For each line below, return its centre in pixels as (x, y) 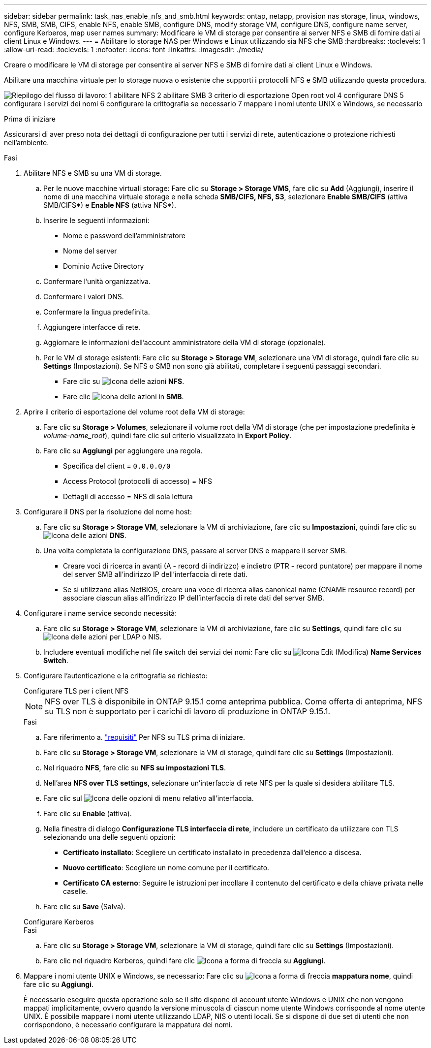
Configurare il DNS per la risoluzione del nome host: (108, 512)
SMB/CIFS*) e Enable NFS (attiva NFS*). (110, 205)
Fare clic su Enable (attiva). (88, 813)
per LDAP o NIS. (136, 637)
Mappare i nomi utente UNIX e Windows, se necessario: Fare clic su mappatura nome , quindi (218, 976)
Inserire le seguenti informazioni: (96, 220)
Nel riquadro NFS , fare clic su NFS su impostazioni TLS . (135, 768)
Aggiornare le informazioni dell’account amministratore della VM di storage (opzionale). (185, 342)
